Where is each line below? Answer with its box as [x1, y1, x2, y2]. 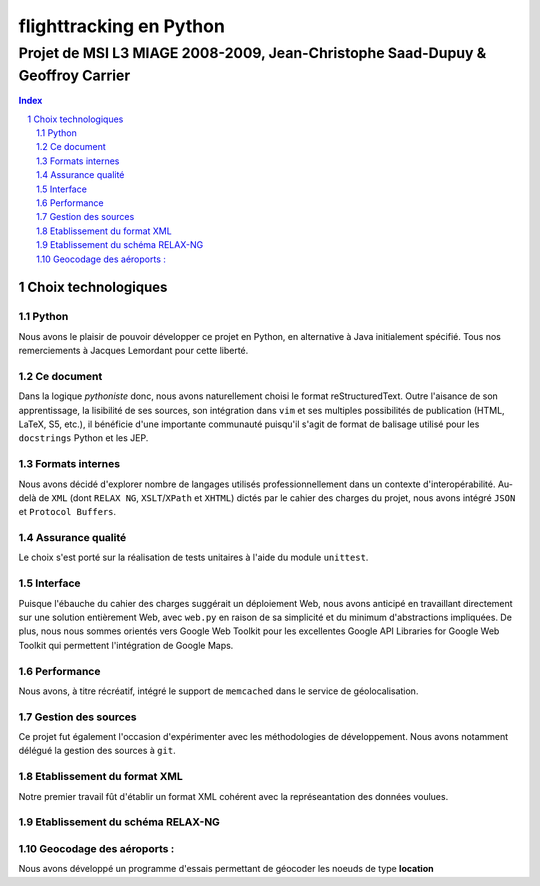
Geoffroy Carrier [18, 66, 131, 85]
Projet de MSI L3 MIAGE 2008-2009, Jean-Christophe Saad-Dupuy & [18, 44, 487, 62]
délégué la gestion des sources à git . [18, 745, 176, 757]
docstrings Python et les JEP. [18, 432, 149, 444]
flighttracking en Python [18, 15, 225, 37]
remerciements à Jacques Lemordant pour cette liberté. [18, 345, 249, 357]
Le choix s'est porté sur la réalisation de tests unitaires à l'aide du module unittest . [18, 551, 369, 564]
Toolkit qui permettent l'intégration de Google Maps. [18, 639, 234, 651]
